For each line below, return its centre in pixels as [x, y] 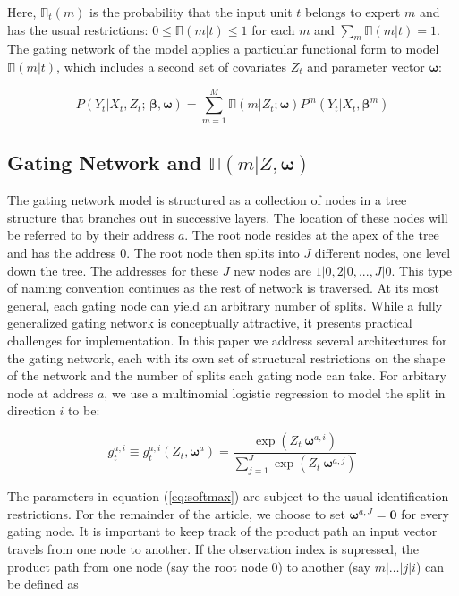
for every [425, 513]
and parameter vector [366, 66]
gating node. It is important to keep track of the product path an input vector [222, 531]
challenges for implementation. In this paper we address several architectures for [227, 341]
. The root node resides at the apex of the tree [312, 235]
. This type [421, 270]
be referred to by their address [91, 235]
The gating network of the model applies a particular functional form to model [223, 49]
